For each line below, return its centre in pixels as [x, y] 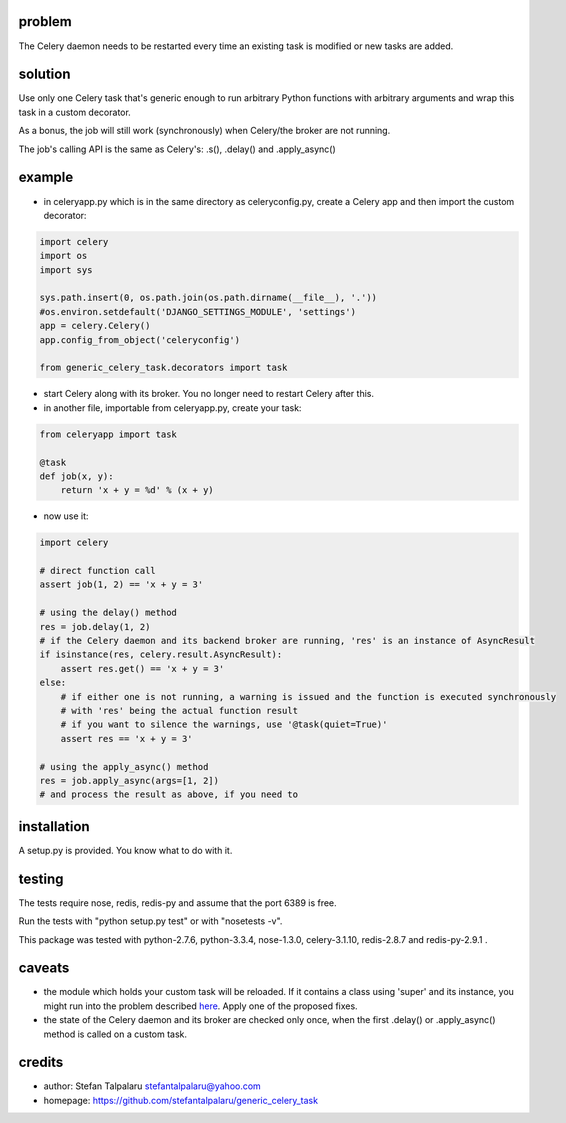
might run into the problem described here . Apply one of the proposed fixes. [201, 1006]
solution [44, 74]
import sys [66, 269]
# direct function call [98, 571]
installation [54, 826]
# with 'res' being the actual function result [179, 710]
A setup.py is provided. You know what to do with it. [125, 850]
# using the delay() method [108, 613]
